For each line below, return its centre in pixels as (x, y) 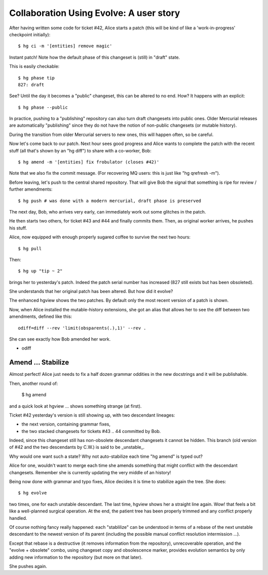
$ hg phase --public (43, 107)
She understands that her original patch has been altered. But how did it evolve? (91, 291)
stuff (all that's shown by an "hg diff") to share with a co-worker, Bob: (80, 150)
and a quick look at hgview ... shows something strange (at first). (75, 406)
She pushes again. (28, 566)
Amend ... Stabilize (39, 362)
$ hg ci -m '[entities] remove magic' (65, 46)
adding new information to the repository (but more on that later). (76, 557)
